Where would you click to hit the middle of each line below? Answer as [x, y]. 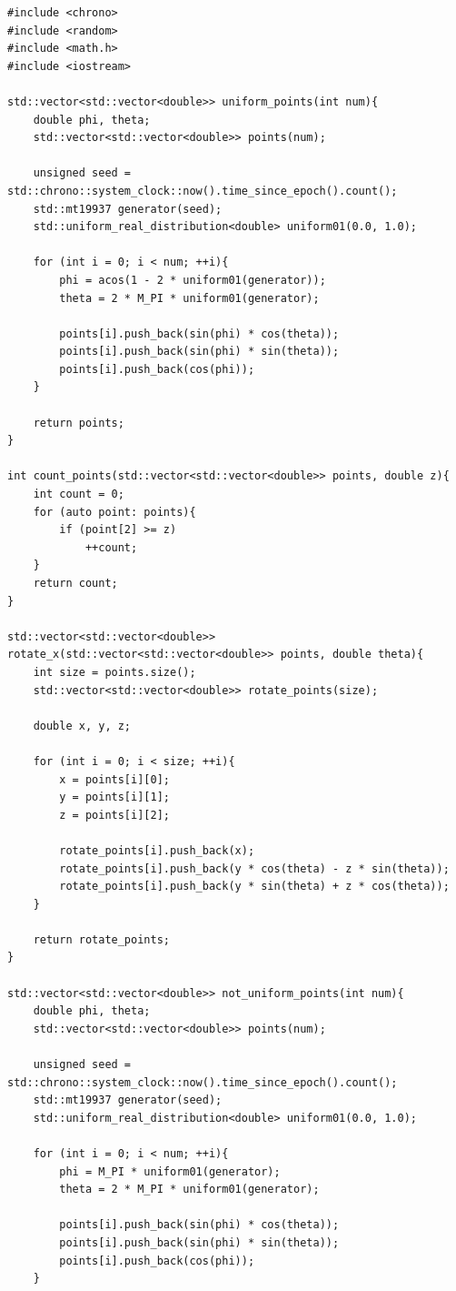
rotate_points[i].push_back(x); [157, 850]
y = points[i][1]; [114, 797]
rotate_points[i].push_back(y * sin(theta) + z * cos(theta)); [254, 887]
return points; [79, 423]
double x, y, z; [82, 726]
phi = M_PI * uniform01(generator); [170, 1171]
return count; [75, 583]
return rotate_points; [101, 939]
